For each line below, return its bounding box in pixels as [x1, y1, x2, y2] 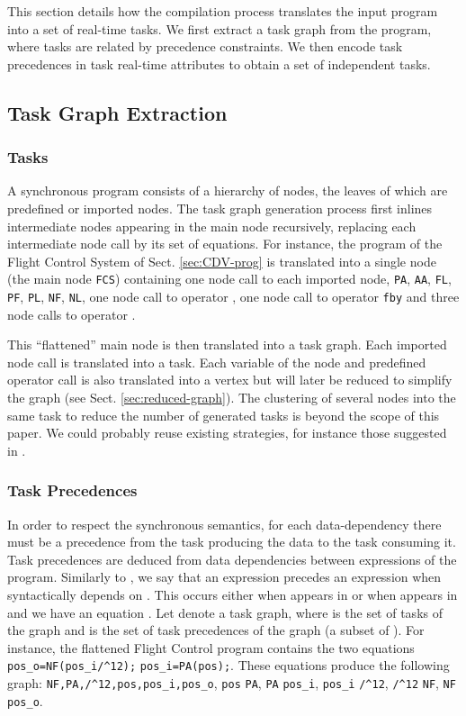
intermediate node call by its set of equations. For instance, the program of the [7, 234, 443, 253]
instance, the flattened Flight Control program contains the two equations [7, 638, 415, 657]
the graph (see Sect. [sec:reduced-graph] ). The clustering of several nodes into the [7, 388, 456, 407]
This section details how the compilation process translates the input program [7, 2, 438, 20]
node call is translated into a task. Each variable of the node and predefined [7, 352, 426, 371]
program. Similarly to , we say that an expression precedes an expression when [7, 567, 442, 586]
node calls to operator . [7, 304, 136, 323]
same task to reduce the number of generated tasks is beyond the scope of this [7, 405, 440, 424]
